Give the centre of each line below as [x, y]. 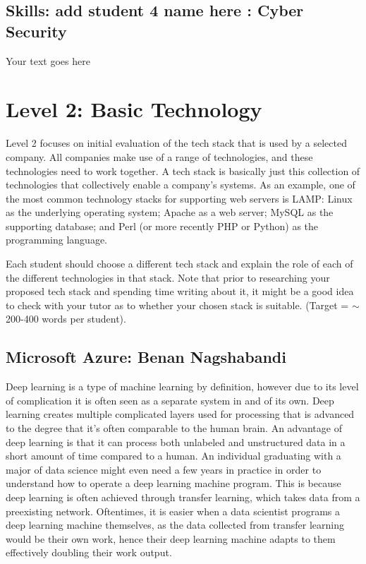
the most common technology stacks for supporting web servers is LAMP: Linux [179, 198]
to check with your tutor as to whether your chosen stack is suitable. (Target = [177, 305]
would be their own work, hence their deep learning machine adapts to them [171, 538]
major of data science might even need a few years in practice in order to [164, 469]
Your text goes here [48, 60]
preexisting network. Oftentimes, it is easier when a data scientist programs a [173, 511]
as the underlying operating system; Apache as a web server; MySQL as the [170, 212]
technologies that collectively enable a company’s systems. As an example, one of [181, 185]
